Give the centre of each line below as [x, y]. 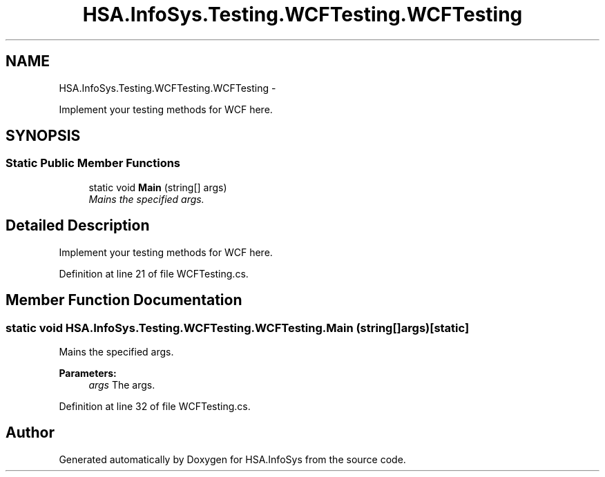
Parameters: [88, 373]
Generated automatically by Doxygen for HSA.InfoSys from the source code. [232, 459]
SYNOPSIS [43, 136]
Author [30, 433]
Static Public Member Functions [93, 163]
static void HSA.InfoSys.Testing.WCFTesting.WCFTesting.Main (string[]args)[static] [238, 328]
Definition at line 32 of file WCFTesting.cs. [155, 406]
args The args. [122, 384]
